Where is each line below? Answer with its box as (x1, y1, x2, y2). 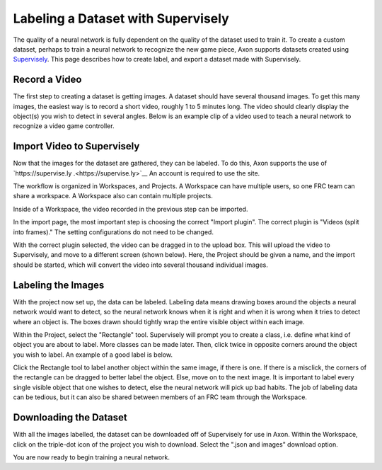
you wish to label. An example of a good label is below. (13, 350, 173, 359)
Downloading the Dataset (13, 411, 127, 424)
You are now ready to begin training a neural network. (13, 453, 170, 462)
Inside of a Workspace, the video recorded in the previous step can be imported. (13, 205, 248, 213)
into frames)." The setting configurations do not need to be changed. (13, 227, 214, 236)
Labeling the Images (13, 279, 105, 291)
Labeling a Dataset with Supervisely (13, 11, 229, 26)
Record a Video (13, 74, 82, 86)
